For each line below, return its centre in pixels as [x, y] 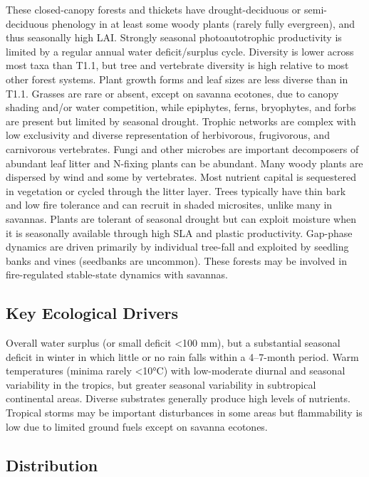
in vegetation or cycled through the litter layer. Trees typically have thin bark [176, 190]
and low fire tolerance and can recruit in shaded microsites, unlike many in [169, 205]
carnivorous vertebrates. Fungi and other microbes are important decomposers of [182, 148]
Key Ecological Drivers [92, 313]
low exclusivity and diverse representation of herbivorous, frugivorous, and [168, 135]
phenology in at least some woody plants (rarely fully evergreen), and [203, 23]
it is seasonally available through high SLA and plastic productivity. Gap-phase [179, 232]
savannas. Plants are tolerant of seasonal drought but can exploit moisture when [181, 218]
